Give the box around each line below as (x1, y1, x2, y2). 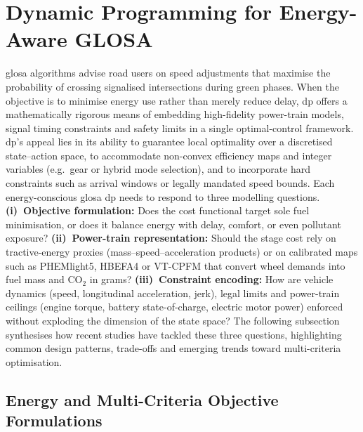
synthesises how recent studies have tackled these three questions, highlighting (6, 327, 342, 341)
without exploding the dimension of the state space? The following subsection (6, 313, 340, 327)
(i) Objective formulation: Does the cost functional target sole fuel (6, 203, 310, 218)
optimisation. (6, 354, 62, 369)
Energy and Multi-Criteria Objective (6, 388, 279, 410)
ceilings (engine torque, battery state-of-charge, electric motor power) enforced (6, 299, 343, 314)
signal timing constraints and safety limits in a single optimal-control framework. (6, 120, 354, 135)
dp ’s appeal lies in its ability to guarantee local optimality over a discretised (6, 134, 333, 149)
